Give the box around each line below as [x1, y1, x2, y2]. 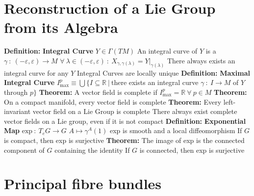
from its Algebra [4, 17, 118, 37]
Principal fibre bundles [4, 173, 162, 194]
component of [4, 144, 45, 155]
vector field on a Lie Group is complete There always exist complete [32, 106, 237, 116]
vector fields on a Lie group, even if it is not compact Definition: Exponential [4, 115, 246, 126]
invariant [4, 106, 31, 116]
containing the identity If [54, 144, 130, 155]
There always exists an [167, 55, 235, 65]
